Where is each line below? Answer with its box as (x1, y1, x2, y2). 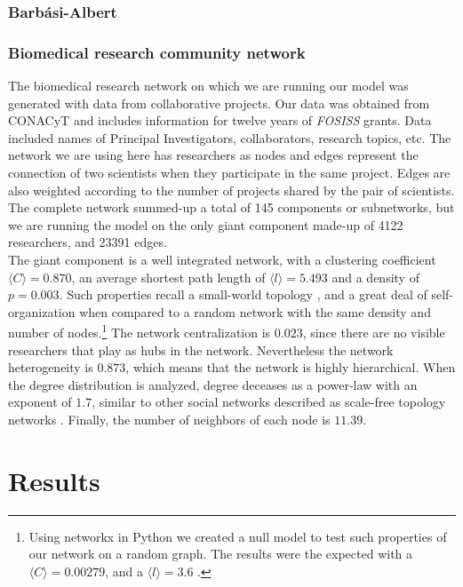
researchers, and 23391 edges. (8, 233, 167, 251)
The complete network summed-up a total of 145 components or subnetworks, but (8, 198, 455, 217)
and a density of (331, 267, 419, 286)
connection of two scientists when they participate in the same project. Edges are (8, 163, 451, 182)
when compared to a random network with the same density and (79, 302, 431, 321)
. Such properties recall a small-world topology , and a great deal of (59, 285, 427, 304)
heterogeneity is (8, 358, 93, 377)
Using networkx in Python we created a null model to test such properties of (28, 527, 447, 545)
